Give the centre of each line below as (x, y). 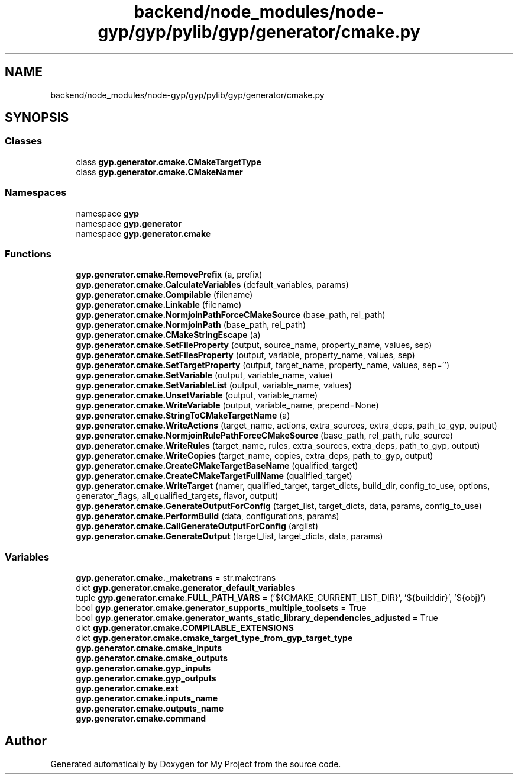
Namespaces (36, 193)
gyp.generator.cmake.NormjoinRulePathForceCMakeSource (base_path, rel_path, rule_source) (265, 436)
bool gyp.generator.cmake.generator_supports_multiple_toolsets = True (221, 608)
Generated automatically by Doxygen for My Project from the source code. (196, 764)
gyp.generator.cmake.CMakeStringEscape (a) (168, 335)
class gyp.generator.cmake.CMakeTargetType (169, 162)
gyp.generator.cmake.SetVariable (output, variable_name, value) (204, 375)
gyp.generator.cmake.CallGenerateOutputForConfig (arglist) (197, 526)
